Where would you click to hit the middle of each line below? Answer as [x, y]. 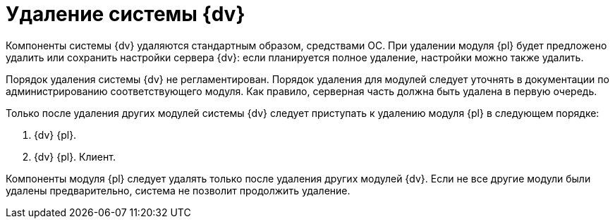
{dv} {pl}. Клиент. [75, 156]
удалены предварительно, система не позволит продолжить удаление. [178, 190]
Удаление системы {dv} [126, 14]
